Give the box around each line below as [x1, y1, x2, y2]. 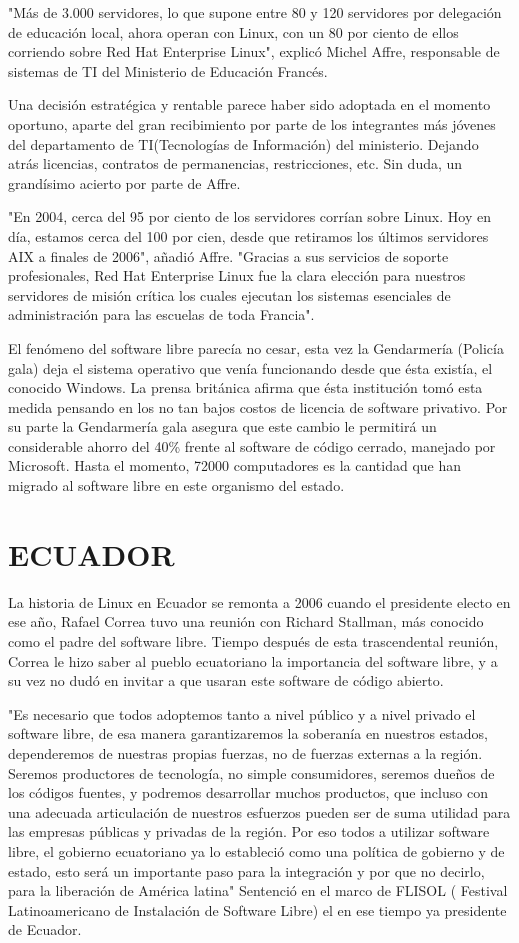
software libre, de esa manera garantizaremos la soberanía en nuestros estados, [8, 723, 488, 744]
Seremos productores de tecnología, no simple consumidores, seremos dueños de [8, 762, 495, 783]
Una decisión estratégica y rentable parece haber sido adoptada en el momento [8, 94, 491, 115]
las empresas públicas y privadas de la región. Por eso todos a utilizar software [8, 821, 490, 842]
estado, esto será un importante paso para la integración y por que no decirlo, [8, 860, 485, 881]
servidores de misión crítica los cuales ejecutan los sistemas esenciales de [8, 284, 451, 305]
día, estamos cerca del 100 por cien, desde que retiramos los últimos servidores [8, 225, 489, 246]
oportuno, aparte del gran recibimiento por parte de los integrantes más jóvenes [8, 113, 496, 134]
